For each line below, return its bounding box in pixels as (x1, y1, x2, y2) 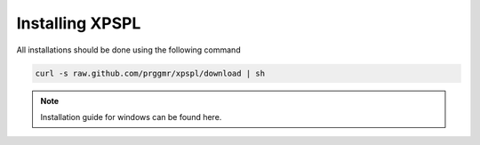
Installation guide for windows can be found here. (40, 111, 222, 122)
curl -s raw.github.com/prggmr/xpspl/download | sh (35, 68, 266, 78)
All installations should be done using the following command (16, 44, 241, 55)
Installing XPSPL (16, 13, 141, 33)
